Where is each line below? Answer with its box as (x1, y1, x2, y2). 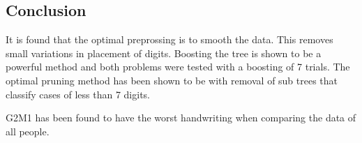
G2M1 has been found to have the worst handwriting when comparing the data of (6, 110, 356, 125)
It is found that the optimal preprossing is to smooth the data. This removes (6, 32, 333, 47)
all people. (6, 123, 50, 138)
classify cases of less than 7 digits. (6, 86, 151, 101)
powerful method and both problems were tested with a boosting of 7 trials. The (6, 59, 350, 74)
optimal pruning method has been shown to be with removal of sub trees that (6, 73, 338, 87)
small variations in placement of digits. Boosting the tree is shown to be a (6, 45, 322, 60)
